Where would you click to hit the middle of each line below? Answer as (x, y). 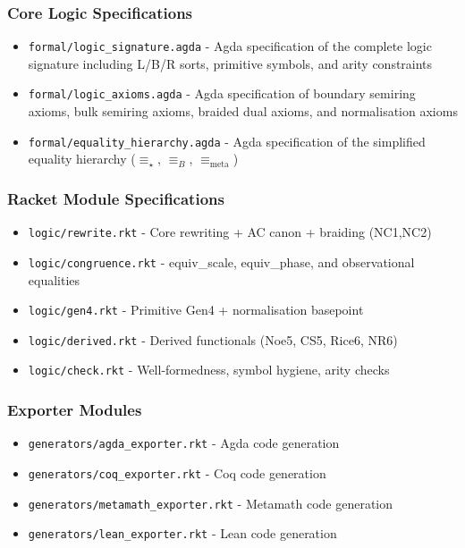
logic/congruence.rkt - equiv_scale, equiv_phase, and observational (221, 261)
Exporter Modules (75, 409)
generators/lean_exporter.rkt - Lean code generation (182, 533)
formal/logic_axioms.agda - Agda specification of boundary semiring (222, 93)
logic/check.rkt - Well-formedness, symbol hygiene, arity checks (209, 370)
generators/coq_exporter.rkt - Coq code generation (177, 472)
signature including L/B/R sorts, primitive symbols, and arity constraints (230, 63)
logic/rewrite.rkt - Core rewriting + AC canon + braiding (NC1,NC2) (230, 232)
